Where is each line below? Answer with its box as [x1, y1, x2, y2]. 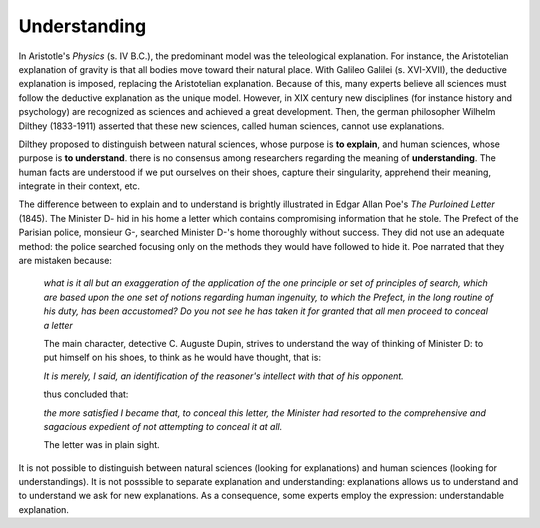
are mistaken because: [18, 255, 112, 267]
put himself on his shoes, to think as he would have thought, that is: [43, 351, 322, 364]
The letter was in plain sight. [43, 439, 160, 451]
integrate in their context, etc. [18, 180, 140, 192]
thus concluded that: [43, 388, 129, 400]
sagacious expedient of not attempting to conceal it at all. [43, 420, 283, 432]
